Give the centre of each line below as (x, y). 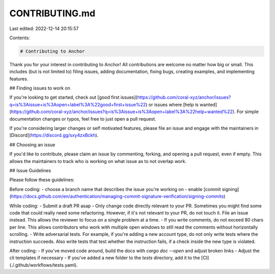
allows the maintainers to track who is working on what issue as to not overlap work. (98, 161)
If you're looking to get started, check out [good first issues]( (73, 97)
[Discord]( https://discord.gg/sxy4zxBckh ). (54, 135)
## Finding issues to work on (40, 88)
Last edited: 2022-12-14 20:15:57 (44, 29)
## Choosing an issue (32, 145)
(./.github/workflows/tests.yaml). (44, 265)
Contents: (20, 38)
